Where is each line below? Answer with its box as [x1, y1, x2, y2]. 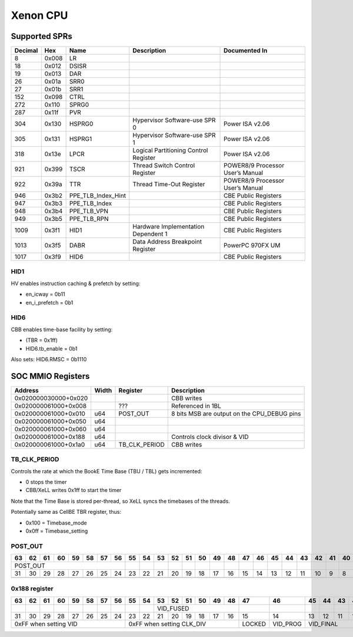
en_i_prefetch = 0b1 [25, 299, 74, 306]
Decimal [14, 47, 38, 55]
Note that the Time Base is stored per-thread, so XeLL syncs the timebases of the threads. [11, 497, 231, 504]
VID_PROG [272, 619, 302, 628]
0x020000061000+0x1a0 [14, 440, 85, 448]
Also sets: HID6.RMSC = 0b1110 [11, 355, 87, 362]
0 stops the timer [25, 478, 67, 486]
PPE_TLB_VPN [69, 207, 109, 215]
